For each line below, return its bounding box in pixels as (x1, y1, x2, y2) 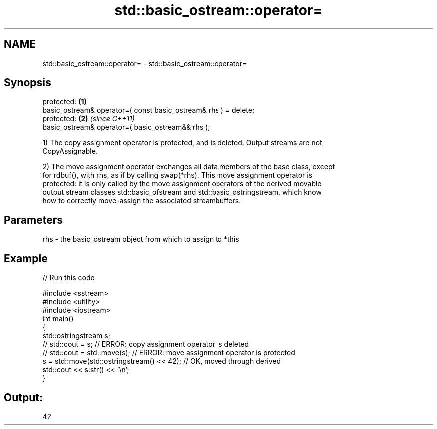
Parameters (4, 213, 63, 226)
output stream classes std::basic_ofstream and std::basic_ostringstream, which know (42, 188, 322, 197)
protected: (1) (42, 97, 87, 106)
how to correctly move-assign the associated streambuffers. (42, 196, 241, 205)
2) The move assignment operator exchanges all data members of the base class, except (42, 162, 335, 171)
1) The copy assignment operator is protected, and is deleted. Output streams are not (42, 138, 322, 147)
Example (4, 252, 48, 265)
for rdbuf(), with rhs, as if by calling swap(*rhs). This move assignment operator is (42, 171, 313, 180)
